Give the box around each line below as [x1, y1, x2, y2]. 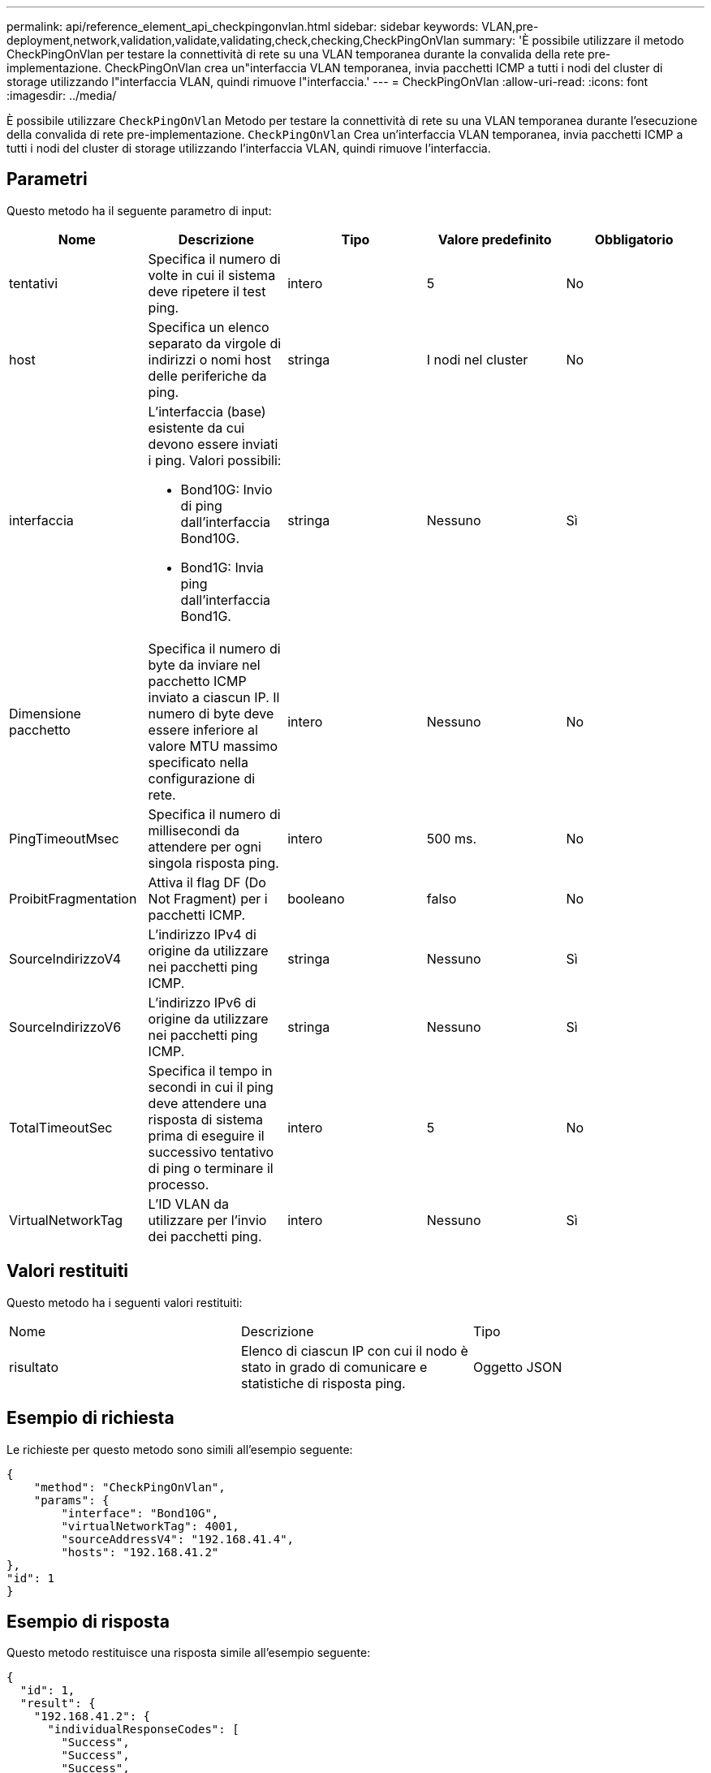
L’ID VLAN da [148, 1195, 229, 1212]
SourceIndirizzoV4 [9, 950, 122, 967]
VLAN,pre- [481, 19, 539, 33]
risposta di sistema [148, 1111, 264, 1128]
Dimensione [9, 705, 81, 722]
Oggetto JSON [472, 1358, 562, 1375]
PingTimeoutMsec [9, 830, 119, 847]
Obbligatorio [594, 231, 674, 248]
